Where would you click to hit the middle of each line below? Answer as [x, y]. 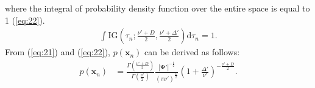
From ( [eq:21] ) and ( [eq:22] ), [58, 52]
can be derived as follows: [192, 52]
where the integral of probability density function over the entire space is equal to [157, 8]
